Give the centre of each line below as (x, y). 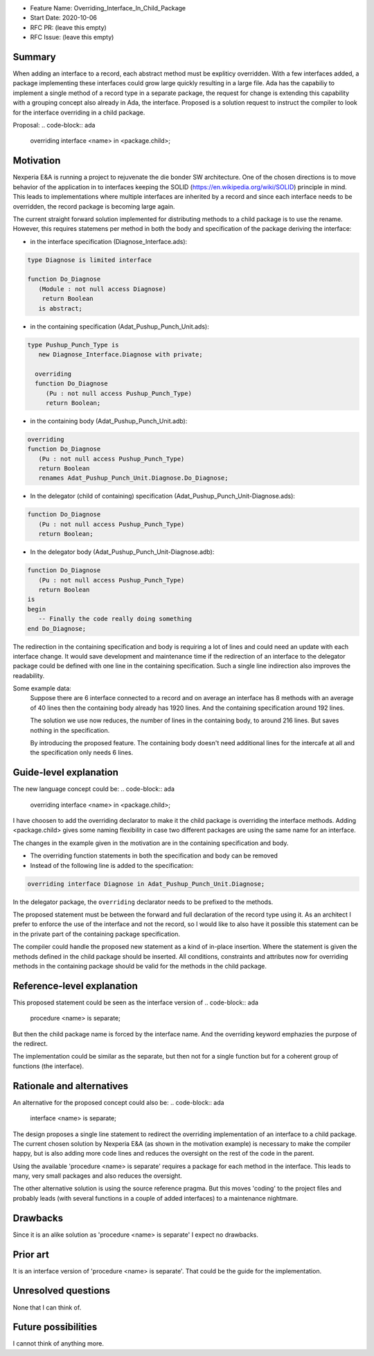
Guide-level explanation (66, 773)
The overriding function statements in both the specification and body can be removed (154, 855)
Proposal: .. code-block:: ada (54, 125)
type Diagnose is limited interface (90, 260)
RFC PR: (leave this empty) (68, 27)
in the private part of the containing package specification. (96, 934)
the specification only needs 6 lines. (82, 753)
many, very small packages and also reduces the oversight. (98, 1176)
